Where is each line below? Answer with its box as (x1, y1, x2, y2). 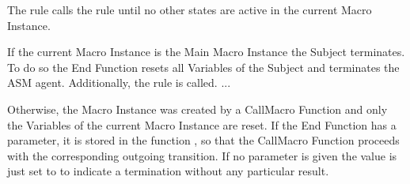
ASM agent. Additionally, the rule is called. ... (7, 74, 231, 91)
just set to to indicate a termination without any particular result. (7, 163, 329, 179)
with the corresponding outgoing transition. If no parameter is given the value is (7, 147, 397, 163)
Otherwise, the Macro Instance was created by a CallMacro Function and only (7, 100, 388, 117)
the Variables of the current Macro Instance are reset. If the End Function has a (7, 116, 397, 133)
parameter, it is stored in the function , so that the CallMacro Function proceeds (7, 132, 400, 148)
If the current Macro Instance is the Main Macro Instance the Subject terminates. (7, 43, 405, 60)
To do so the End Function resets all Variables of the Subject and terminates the (7, 58, 400, 75)
